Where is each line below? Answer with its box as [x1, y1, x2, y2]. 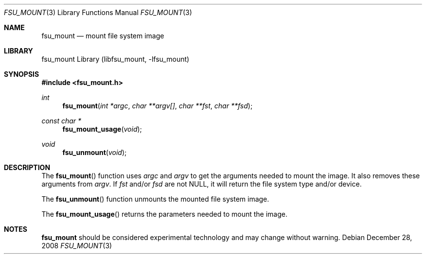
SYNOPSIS [4, 70, 39, 78]
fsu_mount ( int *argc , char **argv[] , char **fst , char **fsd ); [62, 102, 253, 110]
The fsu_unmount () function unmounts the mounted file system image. [41, 195, 269, 203]
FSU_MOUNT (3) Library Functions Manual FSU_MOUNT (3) [4, 8, 192, 17]
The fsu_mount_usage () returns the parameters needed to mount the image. [41, 210, 287, 218]
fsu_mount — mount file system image [41, 32, 164, 40]
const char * [41, 117, 82, 125]
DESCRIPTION [4, 163, 51, 172]
